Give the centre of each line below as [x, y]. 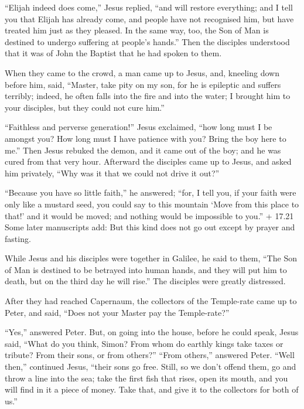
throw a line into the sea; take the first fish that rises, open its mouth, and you [146, 378]
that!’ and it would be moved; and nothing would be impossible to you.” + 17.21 [149, 215]
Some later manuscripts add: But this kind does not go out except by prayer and [150, 227]
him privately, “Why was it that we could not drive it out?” [112, 173]
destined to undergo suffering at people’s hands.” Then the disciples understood [147, 41]
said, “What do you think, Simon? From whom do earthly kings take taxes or [144, 343]
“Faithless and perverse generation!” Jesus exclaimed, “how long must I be [139, 127]
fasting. [18, 238]
